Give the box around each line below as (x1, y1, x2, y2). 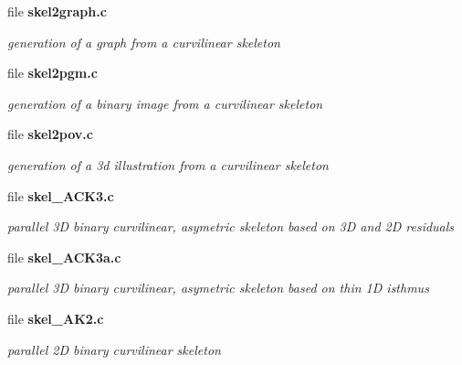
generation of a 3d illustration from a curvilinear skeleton (7, 155, 329, 174)
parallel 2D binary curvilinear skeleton (7, 339, 221, 359)
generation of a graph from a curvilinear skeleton (7, 32, 280, 51)
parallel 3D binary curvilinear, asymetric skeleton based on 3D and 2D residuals (7, 217, 455, 236)
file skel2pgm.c (7, 63, 98, 82)
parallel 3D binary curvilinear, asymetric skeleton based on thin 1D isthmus (7, 278, 429, 297)
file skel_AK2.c (7, 308, 104, 327)
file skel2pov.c (7, 124, 93, 144)
